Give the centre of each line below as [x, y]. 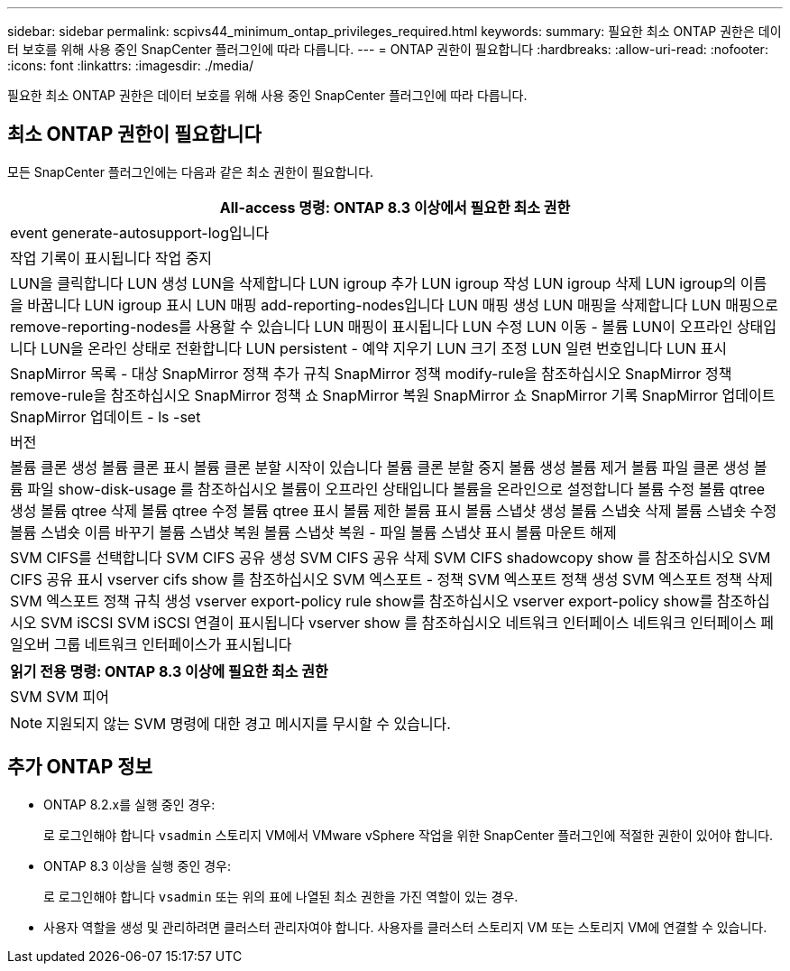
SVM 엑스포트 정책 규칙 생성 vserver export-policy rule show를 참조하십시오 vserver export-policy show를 [362, 601]
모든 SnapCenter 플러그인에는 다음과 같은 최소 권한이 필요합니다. [191, 171]
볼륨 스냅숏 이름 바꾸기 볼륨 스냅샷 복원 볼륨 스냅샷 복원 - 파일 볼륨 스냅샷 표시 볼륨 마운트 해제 [313, 532]
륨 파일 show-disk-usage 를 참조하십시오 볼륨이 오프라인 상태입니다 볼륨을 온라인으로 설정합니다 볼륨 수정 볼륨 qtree [388, 489]
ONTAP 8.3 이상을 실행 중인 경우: [137, 865]
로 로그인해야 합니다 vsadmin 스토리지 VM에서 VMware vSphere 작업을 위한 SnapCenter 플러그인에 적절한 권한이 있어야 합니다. [409, 835]
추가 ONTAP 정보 [80, 767]
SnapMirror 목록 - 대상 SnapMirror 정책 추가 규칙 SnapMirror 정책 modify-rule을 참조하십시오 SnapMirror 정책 [371, 373]
